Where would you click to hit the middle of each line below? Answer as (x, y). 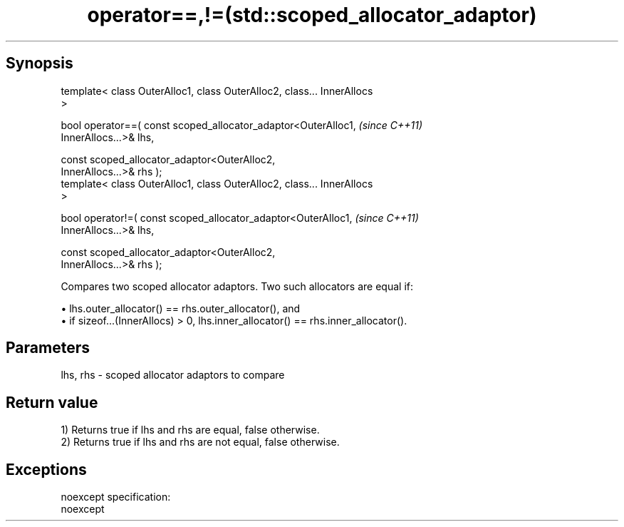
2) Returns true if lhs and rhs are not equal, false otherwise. (200, 442)
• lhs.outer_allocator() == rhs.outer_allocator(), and (181, 308)
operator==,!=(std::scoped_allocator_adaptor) (312, 15)
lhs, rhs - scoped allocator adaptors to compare (173, 375)
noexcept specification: (116, 497)
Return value (52, 402)
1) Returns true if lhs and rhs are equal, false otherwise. (190, 430)
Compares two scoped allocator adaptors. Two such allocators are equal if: (237, 286)
